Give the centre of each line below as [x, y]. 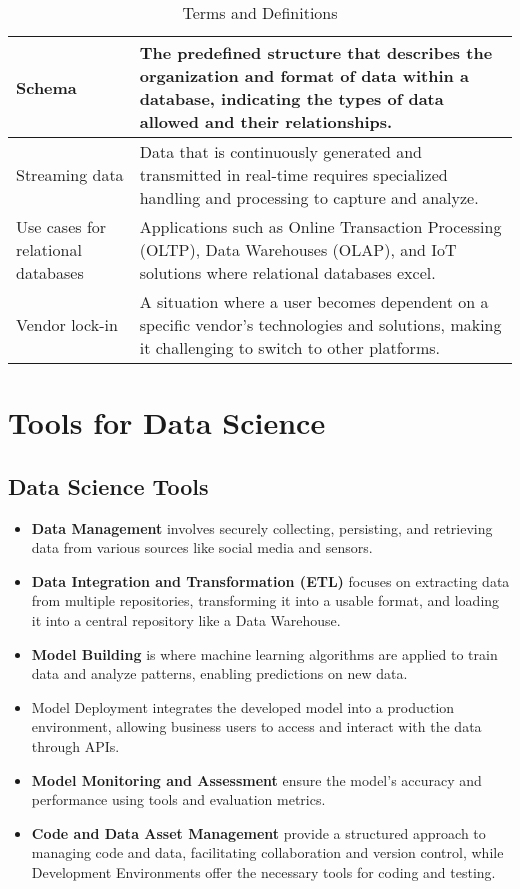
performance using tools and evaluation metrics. [178, 799]
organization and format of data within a [304, 75]
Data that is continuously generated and [280, 151]
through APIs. [75, 745]
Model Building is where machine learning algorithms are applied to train [264, 653]
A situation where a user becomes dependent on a [314, 301]
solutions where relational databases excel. [287, 272]
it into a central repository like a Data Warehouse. [186, 619]
